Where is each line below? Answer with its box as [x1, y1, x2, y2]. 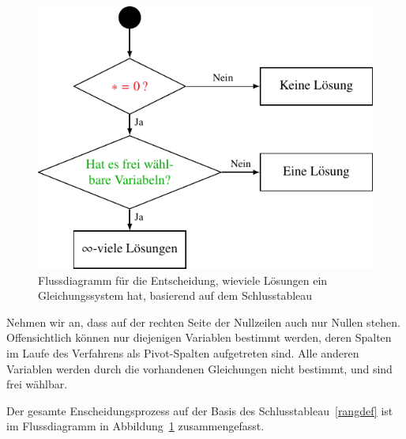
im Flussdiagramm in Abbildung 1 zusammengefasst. [6, 418, 265, 434]
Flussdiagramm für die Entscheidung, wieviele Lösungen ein [38, 271, 328, 288]
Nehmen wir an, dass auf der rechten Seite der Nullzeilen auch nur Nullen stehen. [6, 313, 400, 330]
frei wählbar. [6, 376, 68, 392]
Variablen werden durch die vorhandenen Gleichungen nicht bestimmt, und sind [6, 360, 393, 377]
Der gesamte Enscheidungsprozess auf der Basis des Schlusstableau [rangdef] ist [6, 402, 393, 418]
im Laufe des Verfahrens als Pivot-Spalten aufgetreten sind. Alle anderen [6, 344, 359, 361]
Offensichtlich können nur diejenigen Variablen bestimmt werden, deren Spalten [6, 329, 392, 346]
